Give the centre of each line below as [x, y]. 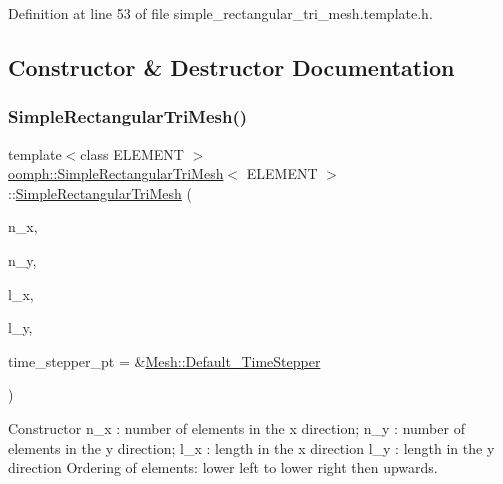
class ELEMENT [132, 153]
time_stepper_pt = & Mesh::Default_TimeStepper [164, 360]
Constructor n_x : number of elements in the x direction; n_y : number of [236, 427]
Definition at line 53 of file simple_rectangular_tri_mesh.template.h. [220, 13]
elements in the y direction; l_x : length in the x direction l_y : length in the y [251, 447]
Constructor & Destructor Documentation [231, 66]
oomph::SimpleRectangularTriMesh [116, 173]
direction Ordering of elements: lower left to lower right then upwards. [223, 467]
